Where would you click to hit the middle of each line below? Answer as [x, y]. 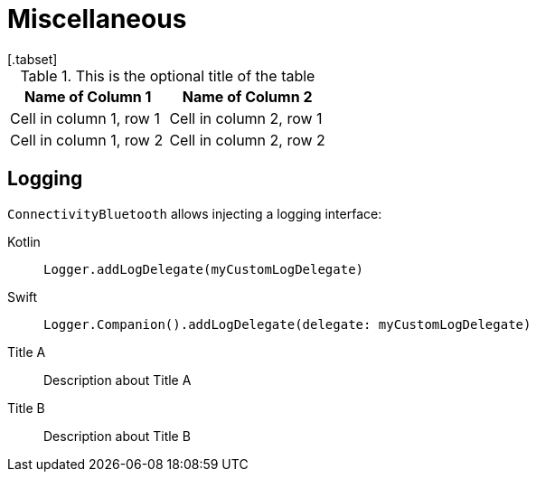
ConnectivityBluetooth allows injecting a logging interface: [195, 213]
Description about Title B [117, 436]
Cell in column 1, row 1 [85, 118]
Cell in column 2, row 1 [246, 118]
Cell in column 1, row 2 [87, 140]
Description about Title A [118, 380]
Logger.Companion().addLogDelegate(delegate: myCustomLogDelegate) [287, 324]
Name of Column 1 [88, 96]
